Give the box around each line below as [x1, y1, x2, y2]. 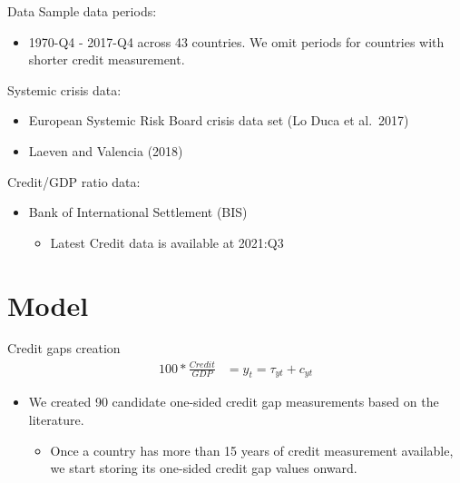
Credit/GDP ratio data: [7, 172, 141, 191]
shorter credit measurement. [28, 50, 185, 69]
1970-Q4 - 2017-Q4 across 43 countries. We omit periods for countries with [28, 32, 445, 51]
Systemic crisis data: [7, 80, 122, 99]
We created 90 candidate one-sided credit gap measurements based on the [28, 392, 439, 411]
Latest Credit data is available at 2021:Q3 [50, 232, 284, 251]
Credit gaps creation [7, 339, 121, 358]
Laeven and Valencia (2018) [28, 141, 183, 160]
